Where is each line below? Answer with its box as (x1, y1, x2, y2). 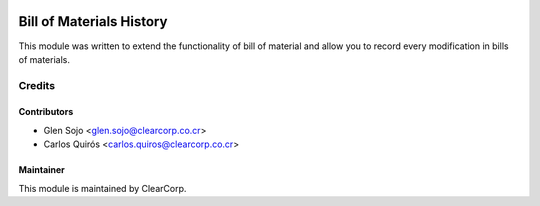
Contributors (18, 106, 74, 118)
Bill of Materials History (18, 13, 168, 30)
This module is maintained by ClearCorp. (18, 182, 187, 194)
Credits (18, 78, 55, 92)
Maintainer (18, 164, 65, 176)
